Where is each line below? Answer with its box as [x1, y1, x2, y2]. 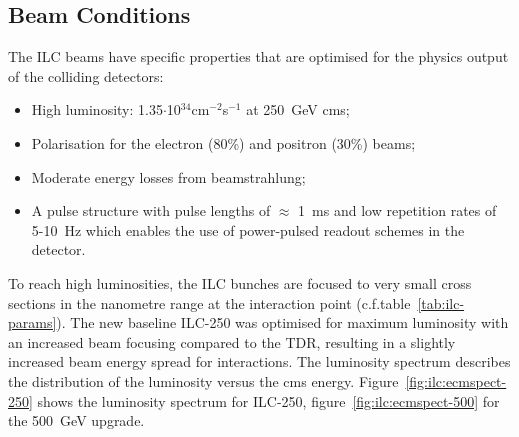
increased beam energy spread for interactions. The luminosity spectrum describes [8, 351, 511, 372]
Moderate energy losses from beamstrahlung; [31, 166, 306, 187]
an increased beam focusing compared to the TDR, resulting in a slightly [8, 331, 456, 352]
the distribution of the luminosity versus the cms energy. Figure [8, 370, 399, 391]
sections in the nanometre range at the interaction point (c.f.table [8, 292, 411, 313]
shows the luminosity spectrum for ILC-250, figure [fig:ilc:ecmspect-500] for [37, 390, 500, 411]
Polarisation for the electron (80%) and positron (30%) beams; [31, 132, 416, 153]
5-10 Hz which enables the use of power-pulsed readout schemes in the [31, 219, 465, 240]
